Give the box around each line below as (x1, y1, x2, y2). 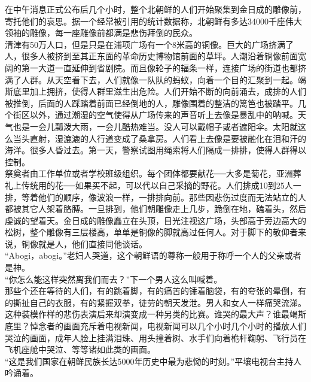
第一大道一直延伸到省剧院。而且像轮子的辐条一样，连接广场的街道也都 (21, 61, 298, 74)
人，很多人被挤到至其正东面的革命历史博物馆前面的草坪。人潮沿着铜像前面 (5, 50, 298, 62)
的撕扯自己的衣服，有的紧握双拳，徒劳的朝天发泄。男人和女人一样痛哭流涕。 (5, 296, 306, 308)
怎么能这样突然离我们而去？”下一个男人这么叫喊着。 (17, 272, 222, 285)
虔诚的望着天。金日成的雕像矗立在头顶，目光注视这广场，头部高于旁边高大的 (5, 214, 306, 226)
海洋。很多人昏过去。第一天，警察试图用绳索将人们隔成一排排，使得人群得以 (5, 144, 306, 156)
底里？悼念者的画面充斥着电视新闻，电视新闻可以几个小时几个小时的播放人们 (5, 320, 306, 332)
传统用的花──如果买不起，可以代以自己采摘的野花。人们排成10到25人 (21, 178, 293, 191)
